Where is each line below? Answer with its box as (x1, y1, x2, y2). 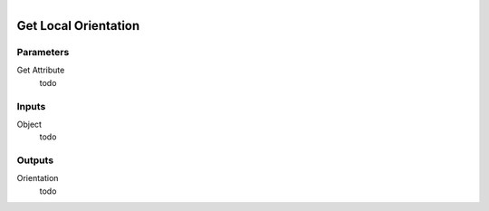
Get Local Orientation (16, 18, 140, 34)
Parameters (16, 45, 70, 58)
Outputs (16, 154, 54, 167)
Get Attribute (16, 64, 65, 76)
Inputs (16, 100, 46, 112)
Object (16, 119, 43, 129)
